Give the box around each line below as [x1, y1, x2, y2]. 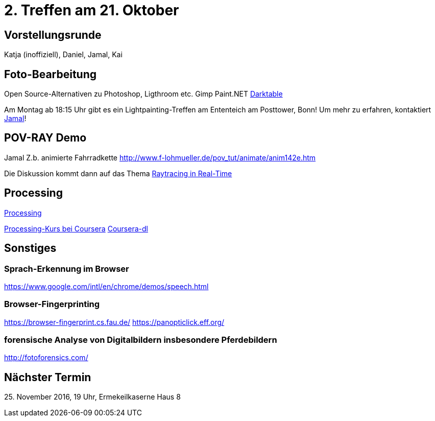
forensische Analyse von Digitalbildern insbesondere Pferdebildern [4, 335, 277, 345]
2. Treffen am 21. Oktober [4, 2, 179, 19]
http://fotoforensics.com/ [4, 353, 88, 362]
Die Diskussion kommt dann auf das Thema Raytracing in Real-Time [4, 169, 232, 178]
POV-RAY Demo [4, 131, 87, 145]
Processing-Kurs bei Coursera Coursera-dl [4, 224, 148, 233]
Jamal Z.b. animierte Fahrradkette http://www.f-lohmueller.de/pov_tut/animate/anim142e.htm [4, 153, 316, 162]
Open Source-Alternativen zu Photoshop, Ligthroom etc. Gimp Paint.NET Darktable [4, 89, 283, 99]
